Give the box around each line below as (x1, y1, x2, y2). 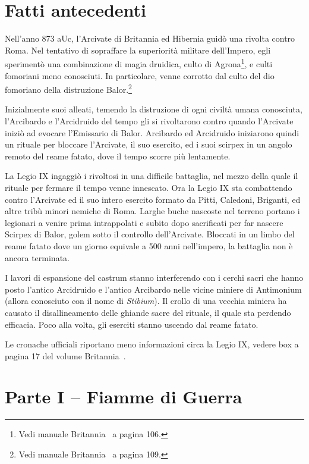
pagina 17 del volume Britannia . (5, 349, 126, 362)
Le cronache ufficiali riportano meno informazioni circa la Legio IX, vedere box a (5, 338, 299, 350)
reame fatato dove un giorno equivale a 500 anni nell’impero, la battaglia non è (5, 239, 293, 252)
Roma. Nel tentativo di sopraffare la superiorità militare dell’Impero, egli (5, 43, 271, 56)
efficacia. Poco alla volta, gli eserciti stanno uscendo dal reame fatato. (5, 318, 258, 330)
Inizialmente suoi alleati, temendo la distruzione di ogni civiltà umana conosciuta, (5, 103, 302, 115)
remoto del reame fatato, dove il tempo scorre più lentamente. (5, 149, 231, 162)
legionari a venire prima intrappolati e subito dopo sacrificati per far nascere (5, 216, 283, 228)
